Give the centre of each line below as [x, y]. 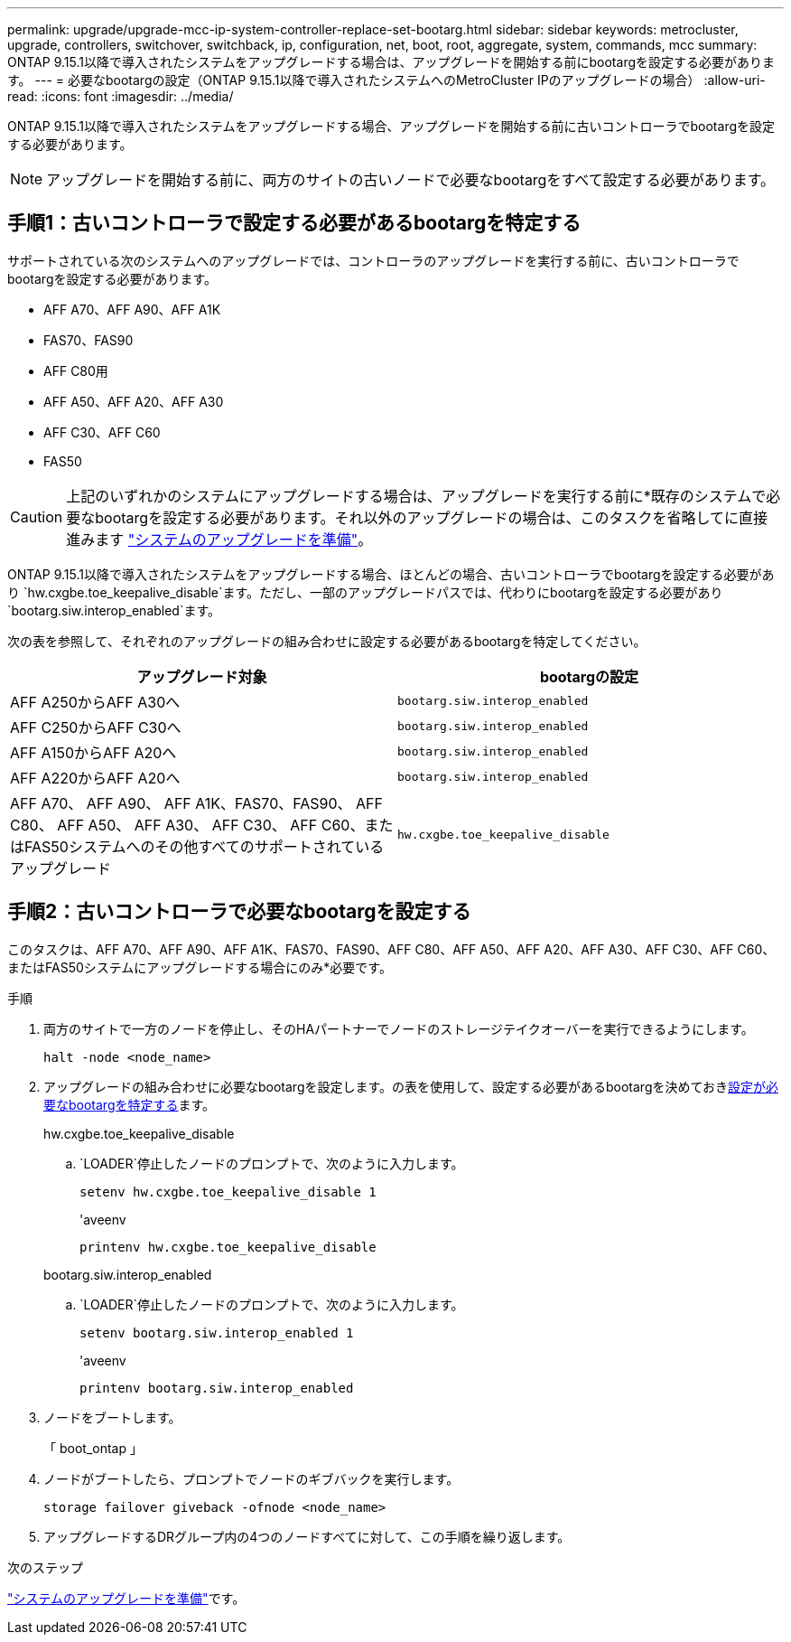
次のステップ [45, 1567]
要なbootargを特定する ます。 [130, 1104]
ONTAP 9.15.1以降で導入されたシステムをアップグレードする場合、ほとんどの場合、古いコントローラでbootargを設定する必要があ [391, 574]
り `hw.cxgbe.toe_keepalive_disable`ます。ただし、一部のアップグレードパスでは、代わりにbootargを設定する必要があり [365, 592]
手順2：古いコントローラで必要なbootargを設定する [239, 912]
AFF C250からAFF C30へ [96, 727]
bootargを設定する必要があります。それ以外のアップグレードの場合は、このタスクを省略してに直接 [432, 517]
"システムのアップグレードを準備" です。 [126, 1598]
